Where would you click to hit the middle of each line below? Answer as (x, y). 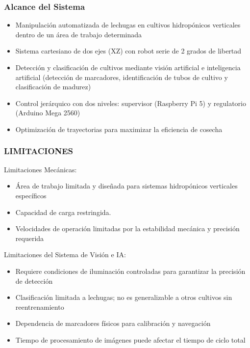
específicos (31, 195)
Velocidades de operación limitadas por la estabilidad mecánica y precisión (127, 228)
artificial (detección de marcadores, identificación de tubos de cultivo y (122, 77)
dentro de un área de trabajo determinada (79, 34)
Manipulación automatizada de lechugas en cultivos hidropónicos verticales (128, 25)
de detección (34, 281)
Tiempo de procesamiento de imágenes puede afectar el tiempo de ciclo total (130, 339)
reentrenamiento (40, 307)
